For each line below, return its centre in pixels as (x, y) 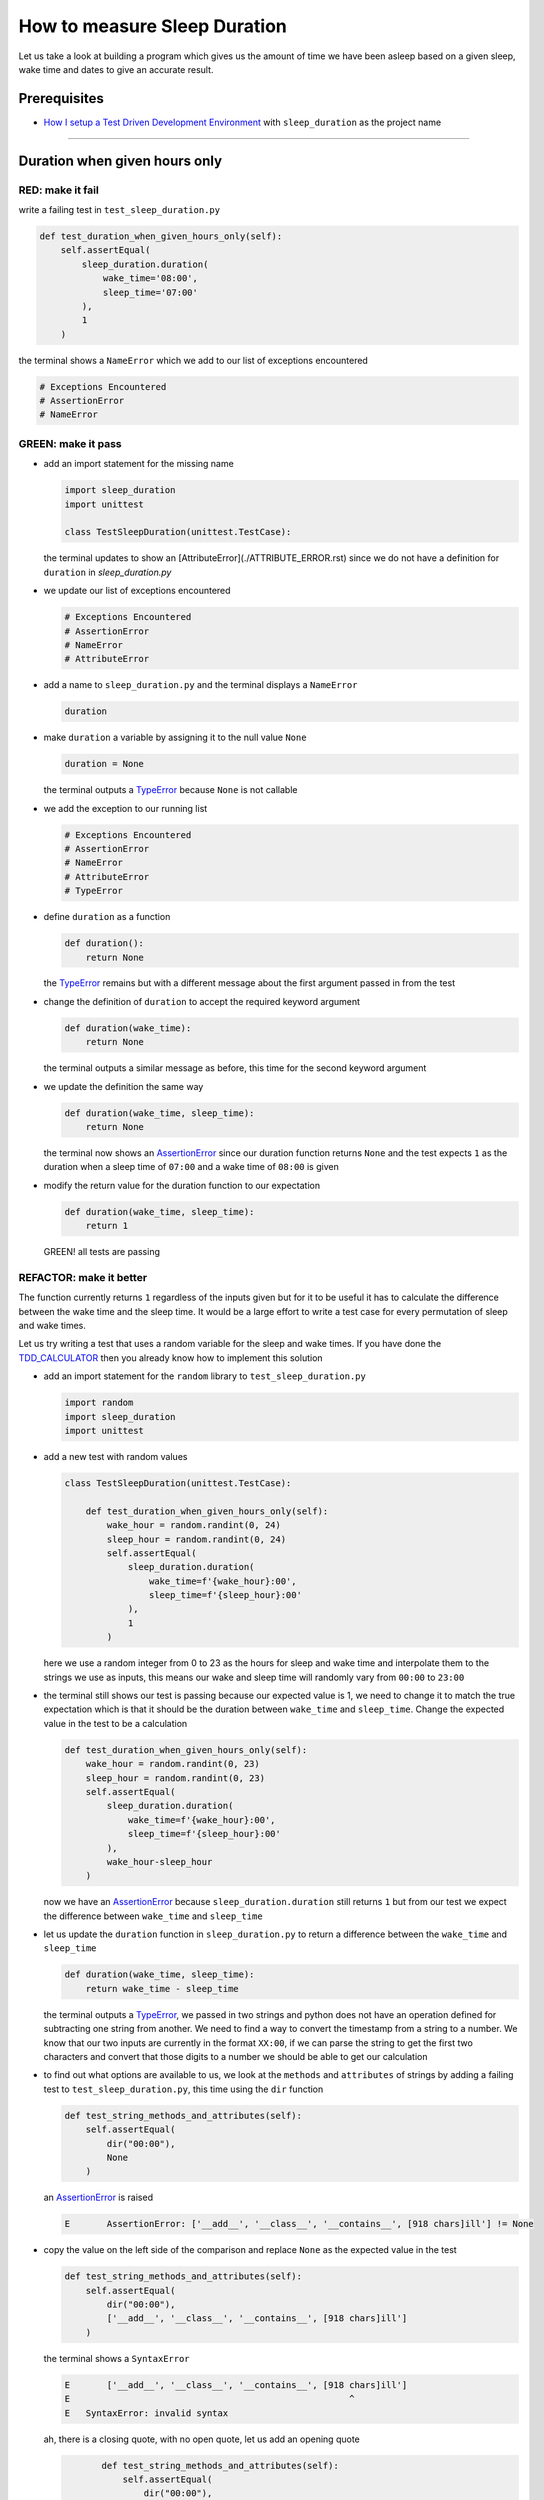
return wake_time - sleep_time (162, 1988)
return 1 (107, 1226)
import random (99, 1403)
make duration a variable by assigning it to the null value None (175, 737)
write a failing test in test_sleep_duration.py (119, 209)
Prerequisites (61, 98)
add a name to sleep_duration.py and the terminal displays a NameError (200, 685)
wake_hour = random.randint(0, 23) (172, 1764)
